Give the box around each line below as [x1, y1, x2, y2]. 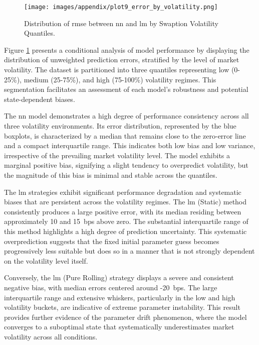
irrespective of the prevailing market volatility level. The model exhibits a [4, 150, 230, 160]
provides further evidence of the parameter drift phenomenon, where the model [4, 311, 247, 322]
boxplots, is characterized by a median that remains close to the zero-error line [4, 130, 246, 141]
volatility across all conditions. [4, 331, 98, 341]
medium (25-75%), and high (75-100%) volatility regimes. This [24, 74, 216, 84]
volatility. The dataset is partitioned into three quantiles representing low [4, 64, 229, 75]
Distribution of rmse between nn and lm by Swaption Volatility [24, 18, 218, 28]
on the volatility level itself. [4, 255, 88, 266]
